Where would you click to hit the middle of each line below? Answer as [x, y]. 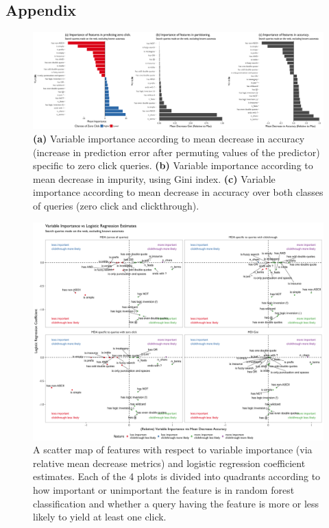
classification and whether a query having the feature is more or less [176, 503]
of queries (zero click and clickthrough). [116, 205]
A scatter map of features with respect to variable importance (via [173, 450]
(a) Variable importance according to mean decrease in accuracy [169, 138]
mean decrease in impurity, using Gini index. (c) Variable [154, 178]
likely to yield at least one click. [100, 517]
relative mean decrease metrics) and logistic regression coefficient [169, 463]
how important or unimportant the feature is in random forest [164, 489]
